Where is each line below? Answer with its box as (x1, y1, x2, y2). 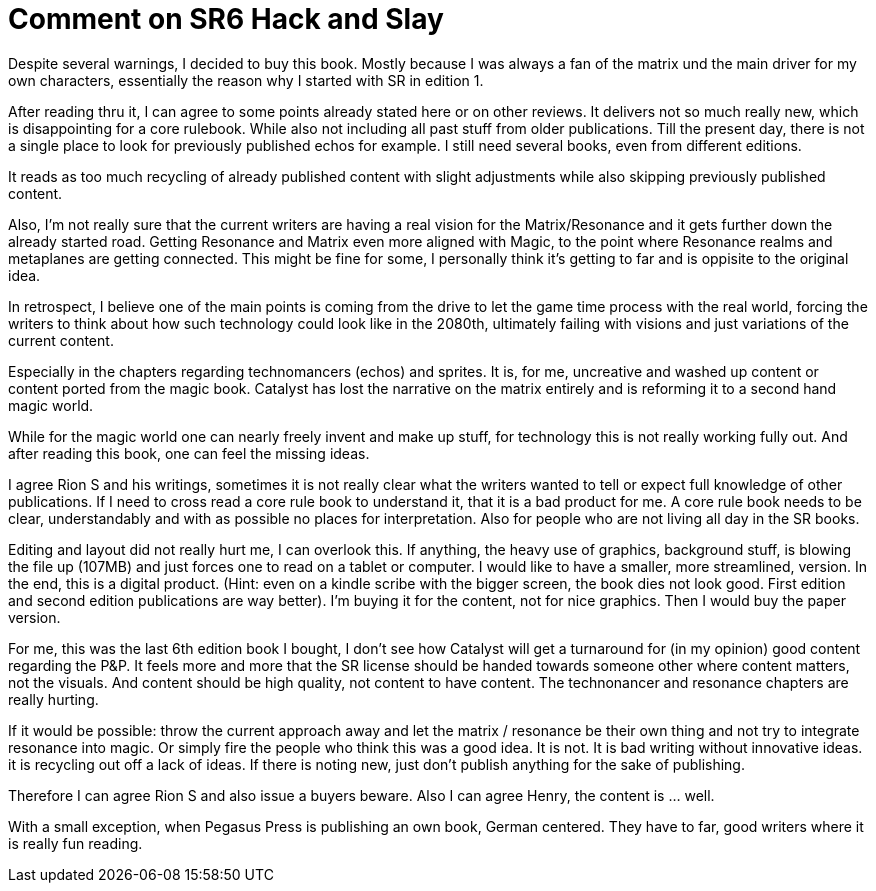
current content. (8, 331, 114, 349)
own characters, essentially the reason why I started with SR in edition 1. (8, 71, 484, 89)
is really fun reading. (8, 834, 143, 852)
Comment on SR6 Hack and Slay (8, 2, 444, 36)
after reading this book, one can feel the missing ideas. (8, 444, 370, 462)
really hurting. (8, 690, 99, 708)
